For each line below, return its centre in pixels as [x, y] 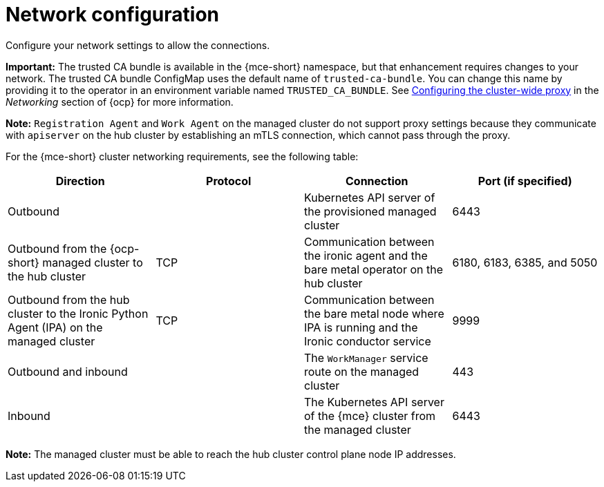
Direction [80, 181]
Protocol [229, 181]
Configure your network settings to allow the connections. [138, 45]
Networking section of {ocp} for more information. [120, 102]
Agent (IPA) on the [55, 327]
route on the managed [362, 371]
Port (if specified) [525, 181]
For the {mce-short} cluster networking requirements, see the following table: [182, 156]
